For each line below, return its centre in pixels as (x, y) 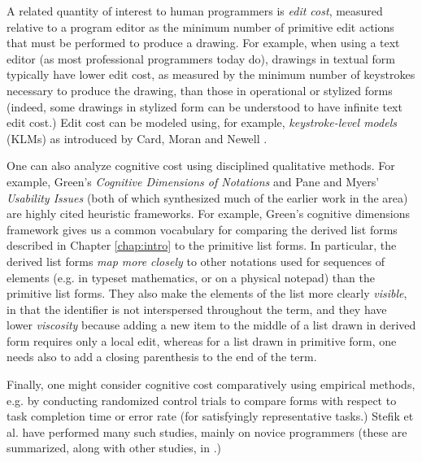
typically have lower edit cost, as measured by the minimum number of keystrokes (211, 74)
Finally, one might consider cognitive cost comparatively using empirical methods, (211, 384)
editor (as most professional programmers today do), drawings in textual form (201, 58)
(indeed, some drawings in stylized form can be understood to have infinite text (204, 106)
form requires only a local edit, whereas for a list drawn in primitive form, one (202, 340)
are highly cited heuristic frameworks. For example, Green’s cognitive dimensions (208, 214)
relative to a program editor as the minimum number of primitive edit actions (200, 26)
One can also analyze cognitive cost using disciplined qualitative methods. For (201, 166)
